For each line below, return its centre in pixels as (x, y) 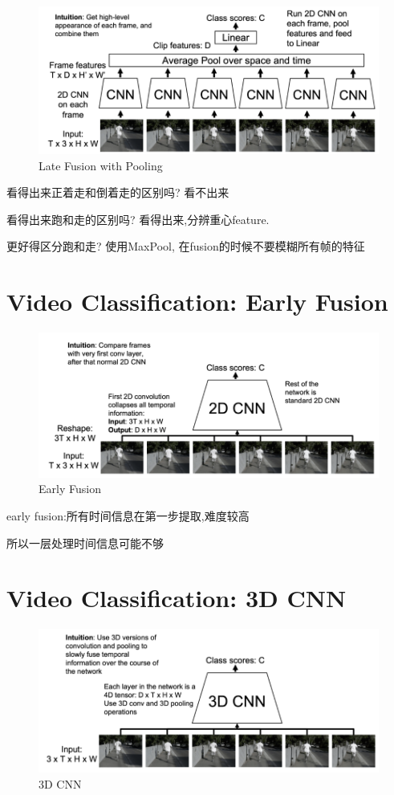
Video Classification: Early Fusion (197, 302)
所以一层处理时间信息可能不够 (85, 542)
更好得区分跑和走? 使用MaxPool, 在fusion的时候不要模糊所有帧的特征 (186, 246)
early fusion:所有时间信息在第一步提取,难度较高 (128, 515)
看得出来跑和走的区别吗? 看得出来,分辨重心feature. (138, 219)
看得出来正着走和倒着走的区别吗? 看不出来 (118, 192)
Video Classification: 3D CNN (177, 598)
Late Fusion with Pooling (101, 165)
